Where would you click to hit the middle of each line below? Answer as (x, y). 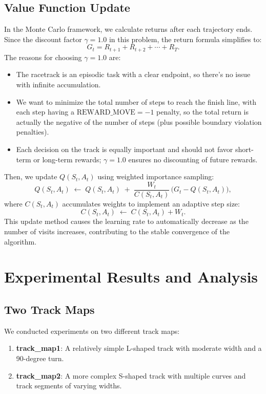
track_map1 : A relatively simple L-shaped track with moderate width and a (139, 348)
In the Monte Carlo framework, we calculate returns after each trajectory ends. (128, 29)
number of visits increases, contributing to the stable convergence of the (117, 231)
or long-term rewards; (67, 159)
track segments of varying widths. (69, 386)
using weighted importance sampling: (156, 176)
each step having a (45, 112)
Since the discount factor (43, 39)
